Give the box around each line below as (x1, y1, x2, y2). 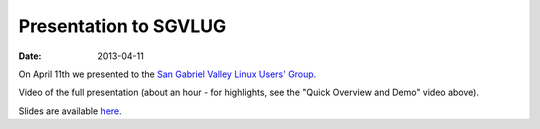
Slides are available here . (18, 105, 122, 117)
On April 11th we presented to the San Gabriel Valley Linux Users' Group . (18, 68, 317, 80)
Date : (18, 50, 42, 62)
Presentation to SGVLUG (18, 15, 227, 37)
